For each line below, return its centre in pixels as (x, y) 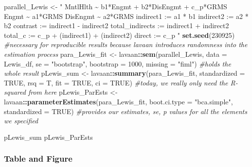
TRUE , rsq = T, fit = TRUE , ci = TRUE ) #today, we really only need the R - (121, 82)
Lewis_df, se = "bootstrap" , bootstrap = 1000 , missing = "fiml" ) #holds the (117, 63)
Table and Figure (38, 159)
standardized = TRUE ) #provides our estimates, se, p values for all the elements (126, 111)
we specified (21, 121)
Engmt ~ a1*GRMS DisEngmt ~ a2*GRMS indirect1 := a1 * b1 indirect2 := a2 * (126, 16)
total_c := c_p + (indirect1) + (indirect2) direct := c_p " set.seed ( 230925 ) (119, 35)
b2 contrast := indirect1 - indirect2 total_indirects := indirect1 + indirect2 (117, 25)
